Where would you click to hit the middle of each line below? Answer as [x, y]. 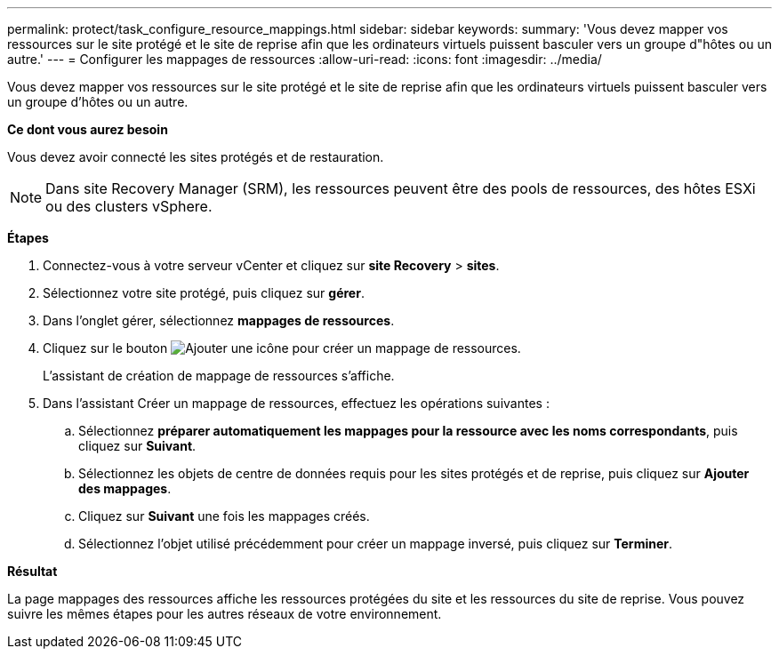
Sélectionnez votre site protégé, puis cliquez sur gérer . [204, 293]
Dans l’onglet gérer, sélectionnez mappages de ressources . [219, 320]
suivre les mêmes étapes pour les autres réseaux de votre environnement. [225, 614]
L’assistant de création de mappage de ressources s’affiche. [219, 376]
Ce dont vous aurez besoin [88, 129]
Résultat [32, 571]
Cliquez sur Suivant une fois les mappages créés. [224, 516]
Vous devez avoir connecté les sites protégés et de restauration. [196, 157]
